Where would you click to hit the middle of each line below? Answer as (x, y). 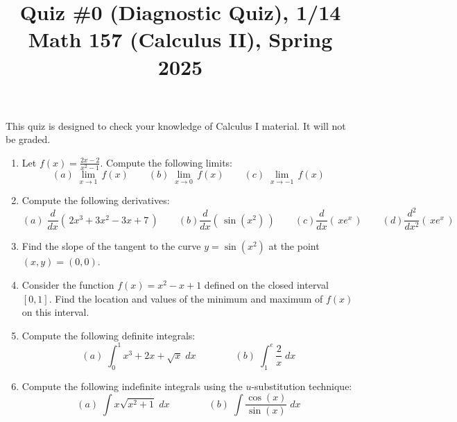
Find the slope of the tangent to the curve (111, 246)
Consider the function (68, 285)
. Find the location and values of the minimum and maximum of (186, 298)
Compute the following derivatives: (96, 200)
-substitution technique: (302, 386)
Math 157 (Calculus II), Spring (180, 39)
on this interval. (55, 312)
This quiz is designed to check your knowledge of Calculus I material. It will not (176, 125)
